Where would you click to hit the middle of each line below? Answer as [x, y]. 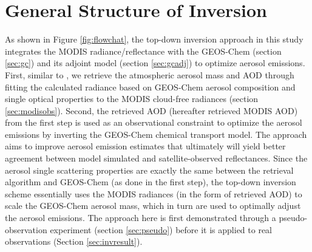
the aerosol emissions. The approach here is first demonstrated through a [141, 218]
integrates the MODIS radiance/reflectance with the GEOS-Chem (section [143, 51]
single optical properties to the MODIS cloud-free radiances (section [132, 99]
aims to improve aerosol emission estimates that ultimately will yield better [145, 146]
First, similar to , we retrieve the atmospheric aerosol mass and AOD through [150, 74]
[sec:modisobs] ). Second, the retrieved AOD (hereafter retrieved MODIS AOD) [151, 110]
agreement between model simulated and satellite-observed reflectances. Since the [156, 158]
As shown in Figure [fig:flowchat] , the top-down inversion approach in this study [154, 39]
